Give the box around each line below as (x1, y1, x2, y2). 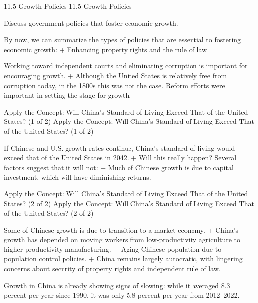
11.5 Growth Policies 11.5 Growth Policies (4, 1, 132, 11)
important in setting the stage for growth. (4, 90, 131, 100)
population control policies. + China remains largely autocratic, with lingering (4, 253, 243, 264)
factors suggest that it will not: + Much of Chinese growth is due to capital (4, 162, 234, 172)
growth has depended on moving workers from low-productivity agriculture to (4, 234, 241, 244)
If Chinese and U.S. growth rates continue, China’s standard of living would (4, 142, 235, 153)
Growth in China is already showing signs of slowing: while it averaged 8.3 (4, 280, 230, 290)
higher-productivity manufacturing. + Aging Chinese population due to (4, 243, 222, 254)
